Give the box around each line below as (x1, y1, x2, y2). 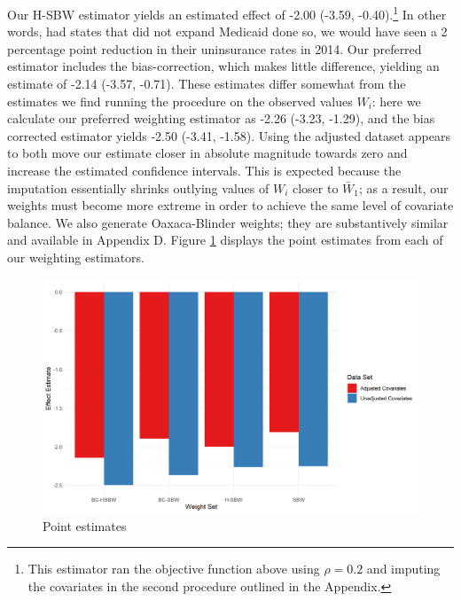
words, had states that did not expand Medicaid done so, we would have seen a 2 (7, 22, 448, 41)
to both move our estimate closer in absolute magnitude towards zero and (7, 144, 408, 162)
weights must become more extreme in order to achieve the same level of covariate (7, 196, 454, 215)
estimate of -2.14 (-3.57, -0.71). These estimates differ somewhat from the (7, 74, 406, 93)
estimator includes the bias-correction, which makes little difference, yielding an (7, 57, 440, 75)
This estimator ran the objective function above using (27, 559, 320, 578)
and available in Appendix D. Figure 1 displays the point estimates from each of (7, 230, 443, 249)
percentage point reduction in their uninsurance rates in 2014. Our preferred (7, 39, 422, 58)
